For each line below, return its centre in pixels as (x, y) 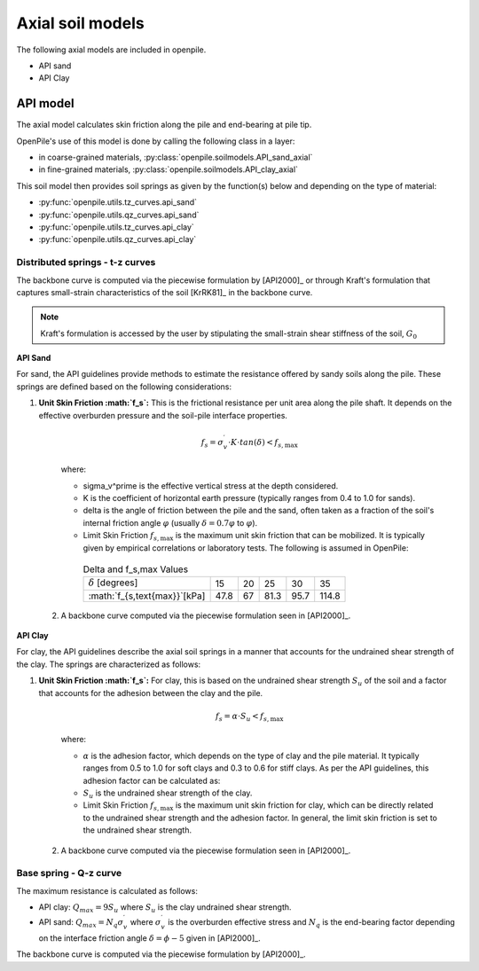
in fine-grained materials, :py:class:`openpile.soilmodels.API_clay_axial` (169, 169)
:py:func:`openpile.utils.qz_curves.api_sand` (119, 215)
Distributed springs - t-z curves (86, 262)
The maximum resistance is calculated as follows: (107, 890)
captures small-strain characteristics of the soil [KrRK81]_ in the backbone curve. (165, 292)
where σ (145, 922)
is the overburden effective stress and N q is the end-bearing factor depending (311, 924)
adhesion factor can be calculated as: (152, 780)
